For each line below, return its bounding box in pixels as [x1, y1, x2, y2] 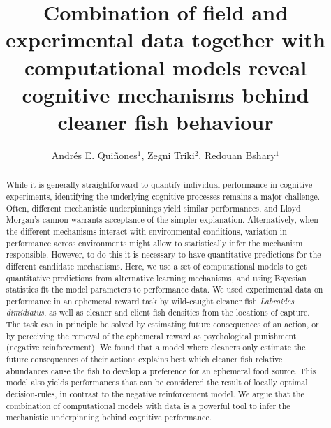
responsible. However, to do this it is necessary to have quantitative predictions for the [6, 249, 321, 260]
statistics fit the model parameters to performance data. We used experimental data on [6, 283, 323, 295]
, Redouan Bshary [198, 147, 276, 162]
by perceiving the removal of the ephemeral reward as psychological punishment [6, 330, 297, 341]
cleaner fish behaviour [57, 107, 274, 135]
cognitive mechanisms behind [22, 80, 309, 108]
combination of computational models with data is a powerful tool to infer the [6, 399, 290, 411]
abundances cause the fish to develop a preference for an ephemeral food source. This [6, 364, 316, 376]
